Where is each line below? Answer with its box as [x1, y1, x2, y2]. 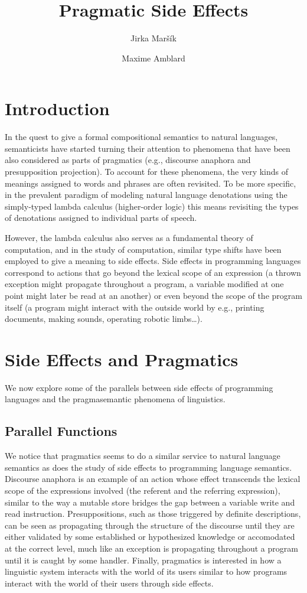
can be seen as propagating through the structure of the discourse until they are [5, 519, 295, 531]
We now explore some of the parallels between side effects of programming [5, 381, 273, 393]
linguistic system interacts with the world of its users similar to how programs [5, 565, 288, 578]
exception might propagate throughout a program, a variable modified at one [5, 278, 284, 290]
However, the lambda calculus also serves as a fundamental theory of [5, 232, 253, 243]
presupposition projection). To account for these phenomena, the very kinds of [5, 165, 289, 178]
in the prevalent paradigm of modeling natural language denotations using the [5, 188, 288, 201]
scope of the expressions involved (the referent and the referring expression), [5, 484, 280, 497]
